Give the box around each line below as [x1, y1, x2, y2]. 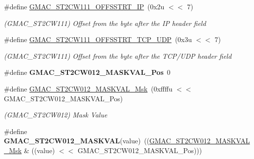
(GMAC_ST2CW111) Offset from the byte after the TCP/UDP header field [4, 50, 232, 61]
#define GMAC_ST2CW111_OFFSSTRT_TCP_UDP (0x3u [4, 34, 192, 45]
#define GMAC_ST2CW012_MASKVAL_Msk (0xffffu [4, 83, 172, 93]
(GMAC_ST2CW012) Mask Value [4, 110, 107, 120]
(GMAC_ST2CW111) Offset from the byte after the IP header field [4, 18, 206, 28]
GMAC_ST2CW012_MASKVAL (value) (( [4, 136, 149, 146]
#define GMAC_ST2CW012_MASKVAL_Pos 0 [4, 67, 170, 77]
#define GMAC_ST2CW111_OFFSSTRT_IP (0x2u [4, 1, 165, 11]
